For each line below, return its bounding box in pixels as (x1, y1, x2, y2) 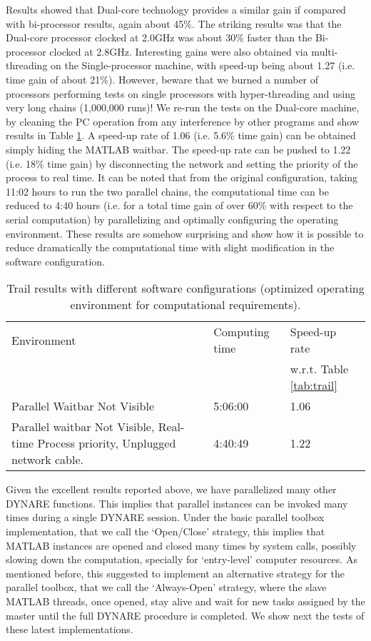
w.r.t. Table (290, 360, 349, 378)
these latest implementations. (6, 622, 133, 637)
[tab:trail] (290, 377, 337, 394)
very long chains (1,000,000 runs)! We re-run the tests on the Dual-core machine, (6, 100, 360, 115)
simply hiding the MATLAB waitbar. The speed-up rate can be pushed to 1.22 (6, 141, 351, 156)
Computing (213, 323, 270, 340)
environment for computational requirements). (70, 296, 301, 313)
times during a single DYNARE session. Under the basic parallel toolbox (6, 510, 325, 525)
